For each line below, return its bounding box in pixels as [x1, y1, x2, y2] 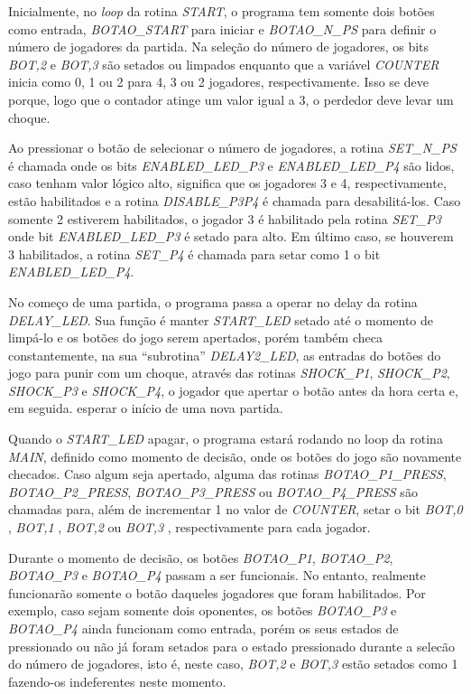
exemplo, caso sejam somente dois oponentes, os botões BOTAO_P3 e [8, 601, 397, 620]
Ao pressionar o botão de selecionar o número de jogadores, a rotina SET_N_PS [8, 138, 457, 157]
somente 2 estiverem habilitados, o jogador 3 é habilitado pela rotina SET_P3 [8, 209, 441, 228]
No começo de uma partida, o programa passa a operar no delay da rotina [8, 292, 418, 311]
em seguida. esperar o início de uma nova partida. [8, 399, 283, 417]
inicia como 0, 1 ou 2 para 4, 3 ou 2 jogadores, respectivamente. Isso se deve [8, 72, 429, 91]
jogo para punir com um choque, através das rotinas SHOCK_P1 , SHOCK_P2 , [8, 363, 450, 382]
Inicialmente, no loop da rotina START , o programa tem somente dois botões [8, 2, 435, 20]
